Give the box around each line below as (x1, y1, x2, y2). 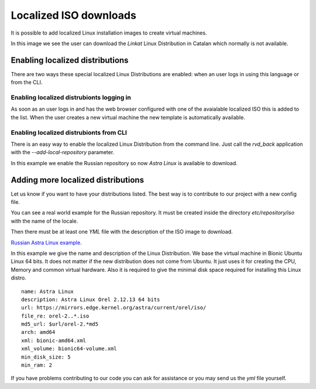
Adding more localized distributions (11, 175, 145, 185)
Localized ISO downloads (11, 9, 137, 22)
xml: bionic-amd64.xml (21, 337, 87, 344)
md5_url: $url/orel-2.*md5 (21, 321, 99, 327)
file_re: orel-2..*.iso (21, 312, 90, 319)
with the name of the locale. (11, 217, 78, 224)
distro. (11, 274, 26, 281)
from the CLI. (11, 79, 43, 86)
